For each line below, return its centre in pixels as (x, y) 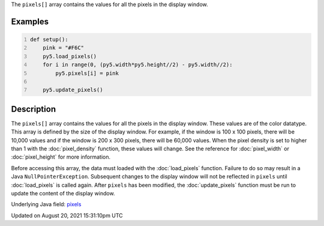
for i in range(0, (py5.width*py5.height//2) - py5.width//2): (138, 65)
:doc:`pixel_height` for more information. (61, 157)
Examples (30, 21)
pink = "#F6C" (63, 48)
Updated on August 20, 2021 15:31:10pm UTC (67, 215)
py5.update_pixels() (73, 90)
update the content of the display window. (63, 193)
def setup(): (49, 39)
